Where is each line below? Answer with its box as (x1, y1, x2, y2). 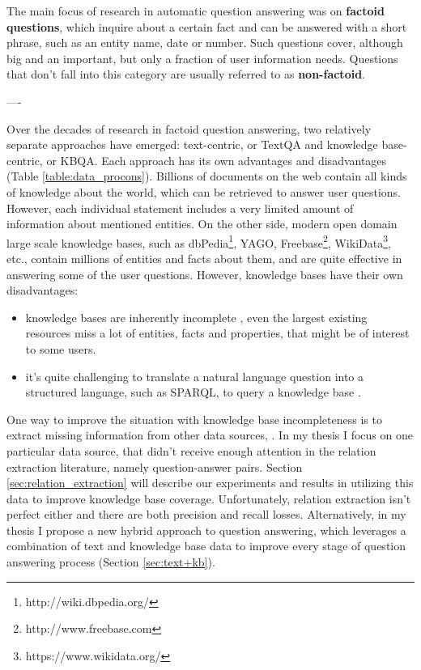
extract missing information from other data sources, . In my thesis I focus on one (6, 426, 413, 443)
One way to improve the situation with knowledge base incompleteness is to (6, 410, 382, 427)
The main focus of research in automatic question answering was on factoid (6, 2, 385, 19)
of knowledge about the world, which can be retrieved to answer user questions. (6, 183, 401, 200)
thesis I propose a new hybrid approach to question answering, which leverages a (6, 521, 406, 538)
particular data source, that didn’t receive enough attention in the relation (6, 442, 376, 459)
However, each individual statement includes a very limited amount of (6, 199, 354, 216)
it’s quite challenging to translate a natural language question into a (25, 367, 364, 384)
